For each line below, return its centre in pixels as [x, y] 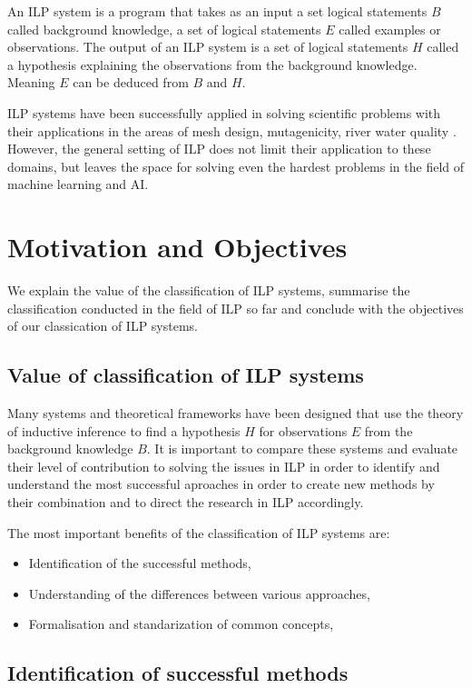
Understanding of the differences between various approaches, [199, 593]
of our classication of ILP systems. [103, 326]
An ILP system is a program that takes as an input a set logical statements [217, 11]
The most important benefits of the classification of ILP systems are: [199, 532]
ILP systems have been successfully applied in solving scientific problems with [224, 112]
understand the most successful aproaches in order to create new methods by [221, 484]
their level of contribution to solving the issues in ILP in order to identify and [224, 466]
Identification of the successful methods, [140, 563]
